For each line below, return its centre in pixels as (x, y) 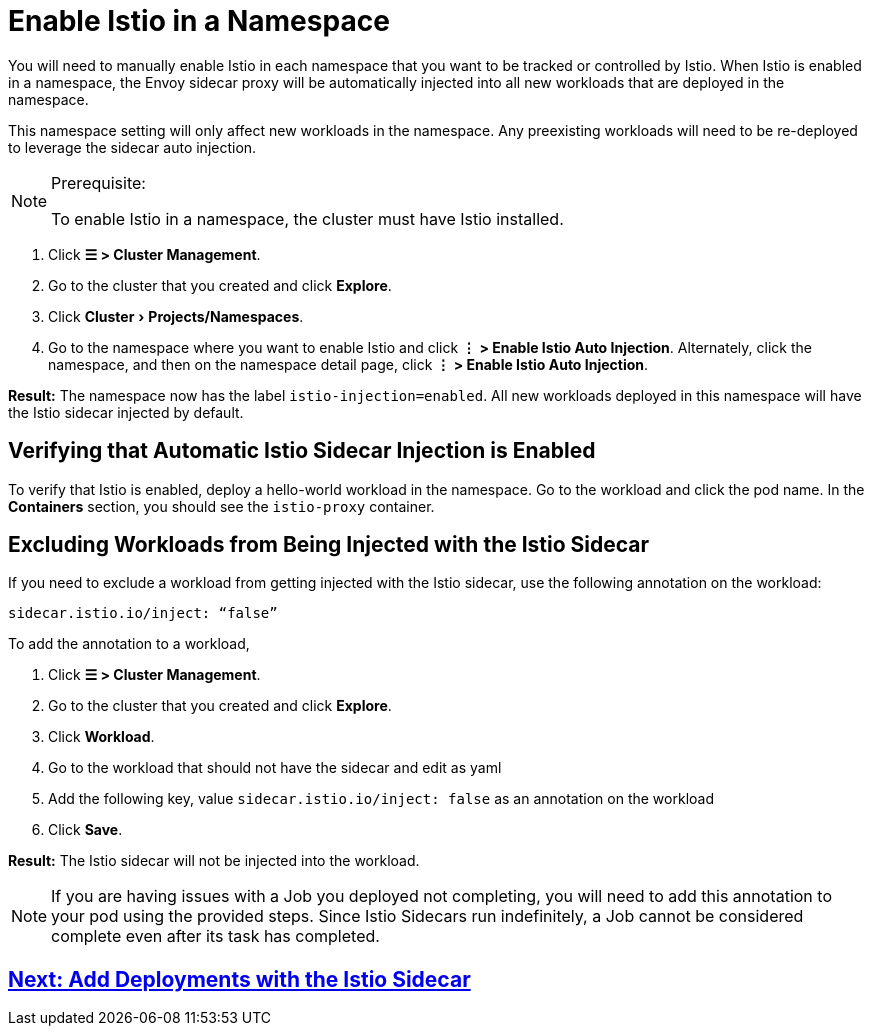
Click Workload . (101, 737)
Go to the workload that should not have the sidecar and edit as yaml (275, 768)
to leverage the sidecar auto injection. (132, 147)
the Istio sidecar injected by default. (126, 412)
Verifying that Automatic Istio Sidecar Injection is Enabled (302, 451)
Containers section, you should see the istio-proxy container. (221, 506)
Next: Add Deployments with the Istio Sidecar (239, 979)
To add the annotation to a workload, (129, 644)
